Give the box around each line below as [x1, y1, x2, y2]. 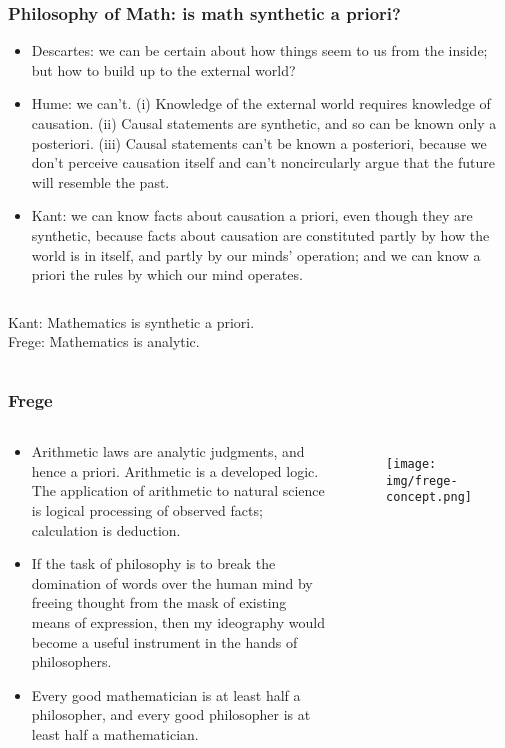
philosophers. [31, 651, 112, 672]
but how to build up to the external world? [31, 59, 296, 80]
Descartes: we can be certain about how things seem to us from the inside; [31, 40, 488, 61]
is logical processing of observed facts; [31, 499, 263, 520]
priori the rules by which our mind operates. [31, 264, 303, 285]
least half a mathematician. [31, 723, 199, 744]
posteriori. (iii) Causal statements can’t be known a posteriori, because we [31, 132, 487, 153]
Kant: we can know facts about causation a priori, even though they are [31, 205, 473, 226]
